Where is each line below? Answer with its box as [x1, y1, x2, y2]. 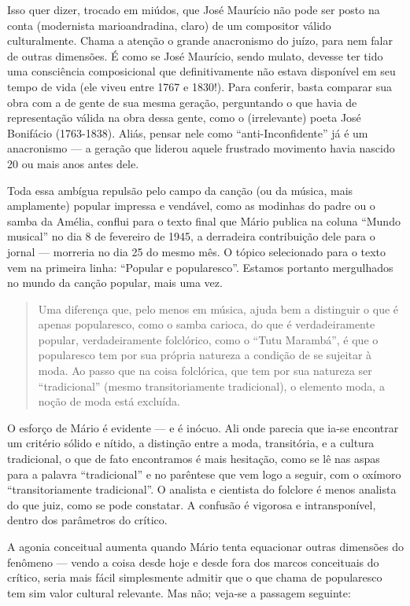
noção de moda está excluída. [38, 393, 180, 410]
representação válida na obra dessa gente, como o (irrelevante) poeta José [7, 109, 361, 126]
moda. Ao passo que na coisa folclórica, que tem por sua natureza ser [38, 362, 372, 379]
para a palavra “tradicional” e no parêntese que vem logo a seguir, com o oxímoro [7, 465, 401, 482]
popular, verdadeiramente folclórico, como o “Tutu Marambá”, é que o [38, 331, 379, 347]
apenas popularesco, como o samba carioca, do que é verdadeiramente [38, 316, 375, 332]
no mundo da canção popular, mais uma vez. [7, 274, 223, 291]
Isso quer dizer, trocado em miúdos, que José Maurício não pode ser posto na [7, 2, 380, 17]
